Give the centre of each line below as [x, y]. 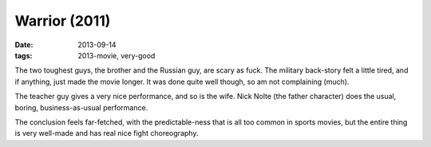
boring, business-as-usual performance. [81, 107]
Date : [24, 45]
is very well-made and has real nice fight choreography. [107, 133]
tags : [24, 55]
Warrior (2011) [63, 21]
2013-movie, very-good [117, 55]
